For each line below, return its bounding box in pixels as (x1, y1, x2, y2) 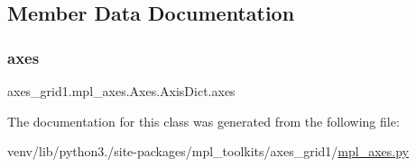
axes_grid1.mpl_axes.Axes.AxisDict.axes (7, 82, 236, 100)
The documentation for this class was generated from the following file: (7, 111, 400, 130)
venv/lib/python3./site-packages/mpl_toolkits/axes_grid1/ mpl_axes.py (7, 142, 409, 161)
